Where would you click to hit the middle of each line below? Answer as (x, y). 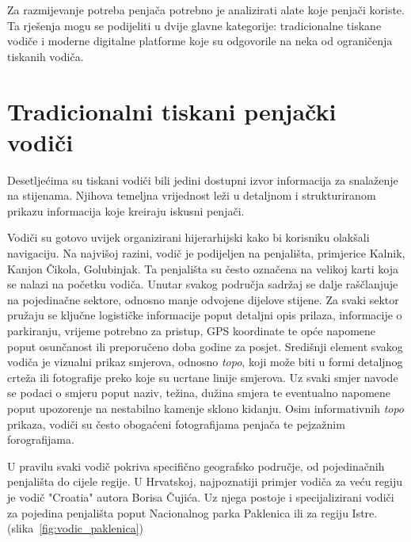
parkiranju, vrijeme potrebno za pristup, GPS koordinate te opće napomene (192, 331)
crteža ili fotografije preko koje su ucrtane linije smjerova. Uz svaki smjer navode (203, 377)
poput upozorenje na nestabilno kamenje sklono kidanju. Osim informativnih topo (206, 408)
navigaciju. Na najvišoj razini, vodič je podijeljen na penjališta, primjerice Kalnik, (206, 253)
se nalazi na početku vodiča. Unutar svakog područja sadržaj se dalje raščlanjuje (203, 284)
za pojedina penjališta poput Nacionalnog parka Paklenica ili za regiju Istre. (192, 512)
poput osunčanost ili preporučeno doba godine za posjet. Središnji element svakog (205, 346)
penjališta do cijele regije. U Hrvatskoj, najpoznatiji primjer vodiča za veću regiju (205, 481)
